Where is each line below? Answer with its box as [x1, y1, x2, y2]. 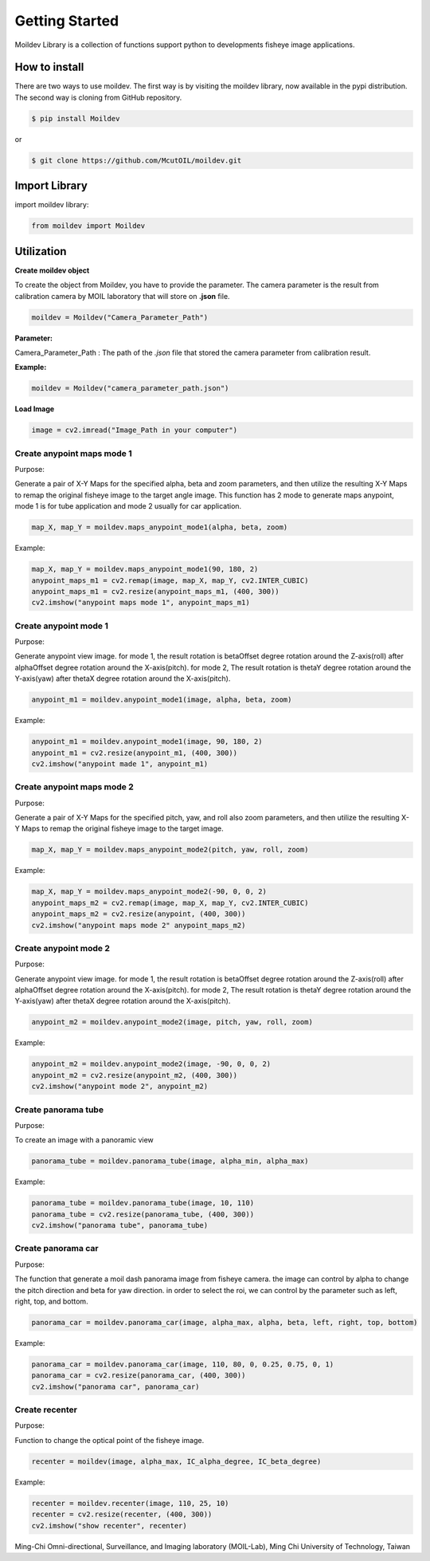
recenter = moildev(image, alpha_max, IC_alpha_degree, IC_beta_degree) [31, 1457, 322, 1466]
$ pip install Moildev [31, 114, 120, 123]
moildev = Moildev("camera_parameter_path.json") [31, 383, 229, 393]
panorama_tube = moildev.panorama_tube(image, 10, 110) [31, 1198, 255, 1208]
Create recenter [14, 1404, 78, 1415]
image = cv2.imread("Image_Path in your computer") [31, 426, 238, 434]
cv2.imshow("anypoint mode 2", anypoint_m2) [31, 1082, 209, 1091]
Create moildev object [14, 265, 90, 275]
